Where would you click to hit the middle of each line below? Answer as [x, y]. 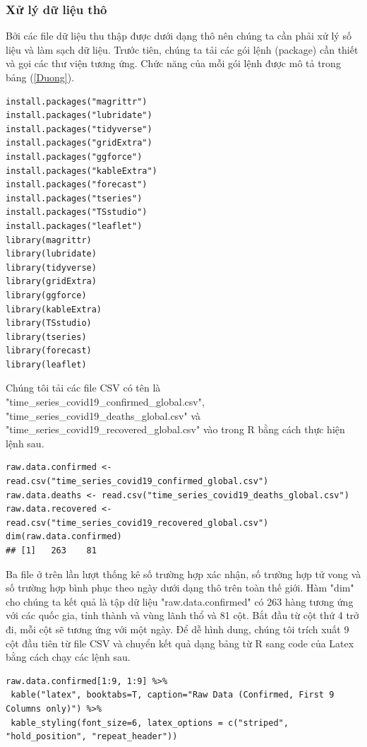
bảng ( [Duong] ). [40, 77]
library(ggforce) [46, 295]
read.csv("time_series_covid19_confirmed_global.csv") [137, 482]
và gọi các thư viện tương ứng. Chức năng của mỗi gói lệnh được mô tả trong [173, 63]
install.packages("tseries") [74, 198]
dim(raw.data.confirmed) [64, 537]
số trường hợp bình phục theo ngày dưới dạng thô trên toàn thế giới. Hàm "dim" [180, 588]
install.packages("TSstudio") [77, 212]
